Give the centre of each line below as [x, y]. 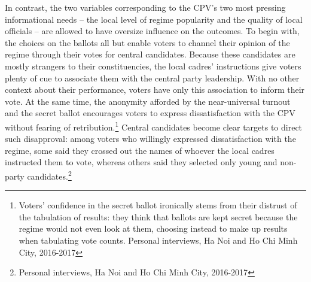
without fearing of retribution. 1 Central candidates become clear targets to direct [154, 126]
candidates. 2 [49, 175]
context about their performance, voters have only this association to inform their [155, 90]
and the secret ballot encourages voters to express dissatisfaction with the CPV [150, 113]
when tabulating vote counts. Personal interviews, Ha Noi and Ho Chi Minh [158, 240]
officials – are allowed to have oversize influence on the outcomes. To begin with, [152, 31]
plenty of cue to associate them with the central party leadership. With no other [152, 78]
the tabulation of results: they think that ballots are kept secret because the [158, 216]
